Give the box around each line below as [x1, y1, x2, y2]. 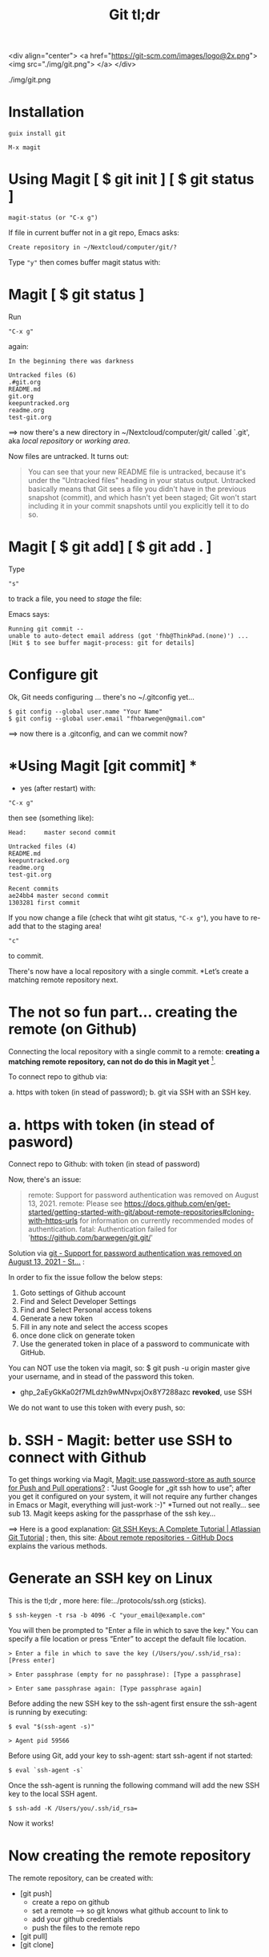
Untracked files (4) [8, 842, 78, 851]
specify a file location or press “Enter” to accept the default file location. [8, 1634, 247, 1644]
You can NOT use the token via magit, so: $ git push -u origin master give [8, 1363, 251, 1373]
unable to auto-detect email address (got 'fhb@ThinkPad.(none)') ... [8, 631, 249, 639]
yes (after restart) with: [19, 783, 96, 793]
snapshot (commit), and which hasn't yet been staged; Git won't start [27, 493, 257, 502]
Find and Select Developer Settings [19, 1297, 137, 1306]
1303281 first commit [8, 899, 81, 907]
